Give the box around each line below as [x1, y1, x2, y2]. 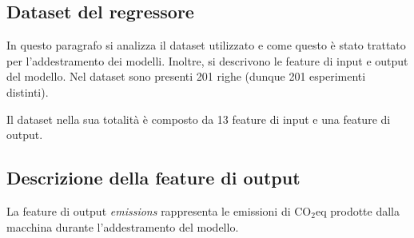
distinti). [6, 83, 49, 100]
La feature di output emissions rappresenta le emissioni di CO [6, 202, 312, 219]
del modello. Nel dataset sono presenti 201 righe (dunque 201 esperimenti [6, 68, 366, 85]
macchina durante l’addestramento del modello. [6, 218, 239, 235]
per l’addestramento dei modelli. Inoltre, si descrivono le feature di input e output [6, 52, 408, 69]
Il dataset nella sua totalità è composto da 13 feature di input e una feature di [6, 110, 391, 127]
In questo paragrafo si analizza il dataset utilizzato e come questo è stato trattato [6, 37, 406, 54]
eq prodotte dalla [315, 202, 400, 219]
